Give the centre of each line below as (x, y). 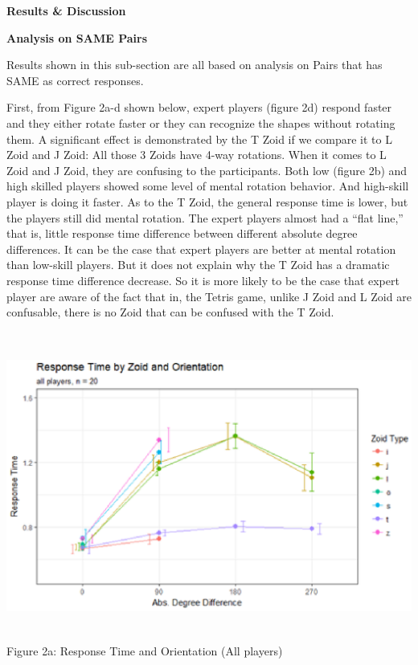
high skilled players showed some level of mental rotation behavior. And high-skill (208, 186)
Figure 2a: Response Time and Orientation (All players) (145, 651)
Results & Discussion (66, 10)
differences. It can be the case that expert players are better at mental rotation (201, 249)
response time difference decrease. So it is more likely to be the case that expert (203, 280)
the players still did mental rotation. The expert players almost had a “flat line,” (205, 217)
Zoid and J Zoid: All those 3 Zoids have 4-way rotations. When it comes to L (197, 155)
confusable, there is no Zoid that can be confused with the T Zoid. (170, 312)
